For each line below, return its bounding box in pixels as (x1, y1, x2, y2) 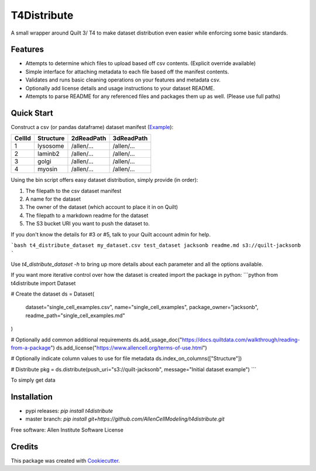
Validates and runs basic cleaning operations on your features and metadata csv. (25, 76, 221, 83)
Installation (11, 392, 53, 402)
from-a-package (11, 344, 51, 351)
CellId (14, 134, 32, 143)
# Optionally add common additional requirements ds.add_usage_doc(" (11, 336, 183, 343)
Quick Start (11, 108, 53, 118)
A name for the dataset (25, 195, 81, 202)
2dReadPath (71, 134, 107, 143)
